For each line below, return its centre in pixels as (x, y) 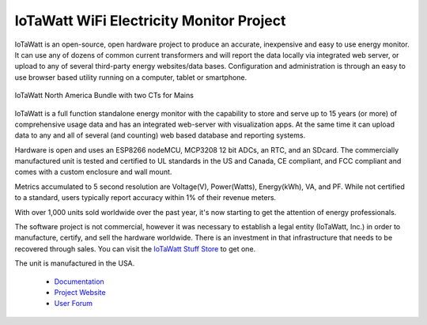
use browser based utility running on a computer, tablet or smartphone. (131, 77)
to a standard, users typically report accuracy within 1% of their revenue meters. (145, 198)
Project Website (80, 292)
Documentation (79, 282)
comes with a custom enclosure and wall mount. (93, 172)
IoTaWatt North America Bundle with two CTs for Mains (104, 96)
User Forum (74, 304)
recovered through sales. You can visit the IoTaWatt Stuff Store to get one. (135, 248)
